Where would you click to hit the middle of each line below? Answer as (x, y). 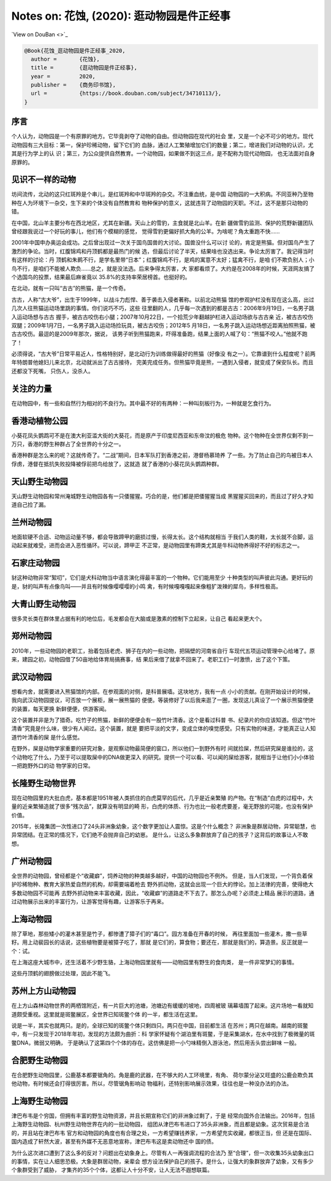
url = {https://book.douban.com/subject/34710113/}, (126, 93)
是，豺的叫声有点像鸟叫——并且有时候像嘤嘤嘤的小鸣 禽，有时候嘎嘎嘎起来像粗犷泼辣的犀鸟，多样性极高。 (146, 586)
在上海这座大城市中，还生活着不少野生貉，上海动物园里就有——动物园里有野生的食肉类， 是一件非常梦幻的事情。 (154, 962)
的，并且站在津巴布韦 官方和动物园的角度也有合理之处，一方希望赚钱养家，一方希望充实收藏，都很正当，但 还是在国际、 (163, 1132)
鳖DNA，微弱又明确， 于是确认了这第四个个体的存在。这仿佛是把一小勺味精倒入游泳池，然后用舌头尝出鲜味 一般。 (156, 1043)
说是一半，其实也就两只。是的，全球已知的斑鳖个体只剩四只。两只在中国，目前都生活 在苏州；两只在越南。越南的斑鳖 (160, 1026)
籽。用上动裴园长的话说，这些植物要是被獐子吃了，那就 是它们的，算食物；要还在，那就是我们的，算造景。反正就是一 (160, 942)
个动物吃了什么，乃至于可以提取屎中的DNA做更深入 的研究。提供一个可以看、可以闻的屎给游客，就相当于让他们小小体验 (163, 757)
